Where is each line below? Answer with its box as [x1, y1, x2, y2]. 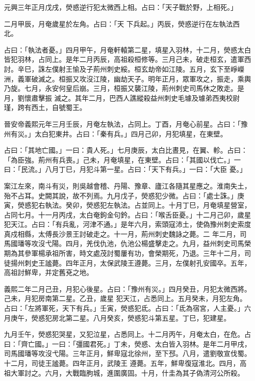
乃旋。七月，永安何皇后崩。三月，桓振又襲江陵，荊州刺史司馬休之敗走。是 [4, 83, 244, 93]
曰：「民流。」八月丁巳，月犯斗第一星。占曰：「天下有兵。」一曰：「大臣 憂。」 [4, 164, 247, 174]
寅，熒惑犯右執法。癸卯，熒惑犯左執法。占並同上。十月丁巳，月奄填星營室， [4, 200, 251, 210]
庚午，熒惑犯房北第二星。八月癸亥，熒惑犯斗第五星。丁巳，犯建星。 [10, 312, 230, 323]
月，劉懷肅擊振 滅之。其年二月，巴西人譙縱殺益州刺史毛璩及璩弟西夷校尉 [4, 92, 240, 103]
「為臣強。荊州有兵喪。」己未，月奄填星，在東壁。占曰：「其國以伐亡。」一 [4, 154, 241, 164]
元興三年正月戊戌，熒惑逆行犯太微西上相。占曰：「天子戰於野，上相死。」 [4, 2, 237, 12]
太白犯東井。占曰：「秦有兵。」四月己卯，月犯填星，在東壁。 [34, 128, 227, 138]
